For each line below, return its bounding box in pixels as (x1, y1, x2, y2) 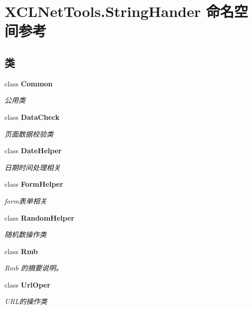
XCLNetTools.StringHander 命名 (4, 1, 234, 21)
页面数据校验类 (4, 128, 53, 139)
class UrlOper (4, 279, 50, 290)
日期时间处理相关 (4, 162, 60, 172)
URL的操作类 (4, 296, 47, 307)
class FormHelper (4, 179, 63, 189)
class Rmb (4, 246, 38, 256)
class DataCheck (4, 111, 60, 122)
